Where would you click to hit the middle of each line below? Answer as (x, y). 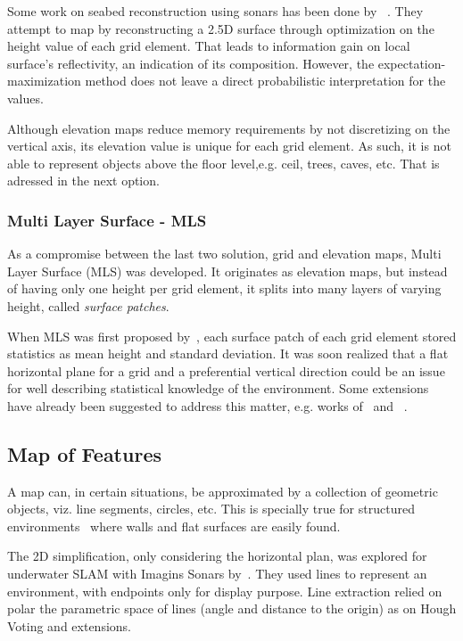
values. (25, 98)
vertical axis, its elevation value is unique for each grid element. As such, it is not (229, 146)
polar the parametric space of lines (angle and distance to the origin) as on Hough (232, 608)
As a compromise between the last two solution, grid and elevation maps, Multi (224, 254)
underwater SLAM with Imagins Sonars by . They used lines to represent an (217, 574)
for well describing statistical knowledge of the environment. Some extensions (218, 388)
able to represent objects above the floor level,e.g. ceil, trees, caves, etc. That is (223, 163)
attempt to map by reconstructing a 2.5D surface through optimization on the (221, 28)
